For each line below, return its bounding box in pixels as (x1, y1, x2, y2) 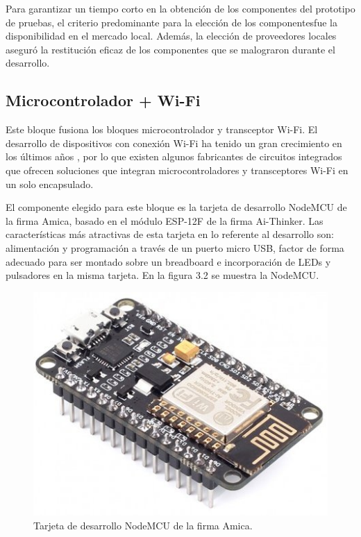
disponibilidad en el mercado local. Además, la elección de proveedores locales (6, 28, 337, 43)
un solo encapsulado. (6, 176, 94, 191)
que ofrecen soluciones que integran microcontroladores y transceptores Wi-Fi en (6, 162, 349, 177)
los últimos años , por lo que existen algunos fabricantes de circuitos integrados (6, 149, 342, 164)
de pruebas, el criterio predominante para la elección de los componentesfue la (6, 15, 337, 29)
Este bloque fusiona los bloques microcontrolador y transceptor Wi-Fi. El (6, 122, 318, 137)
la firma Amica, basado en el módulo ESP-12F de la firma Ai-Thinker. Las (6, 213, 324, 228)
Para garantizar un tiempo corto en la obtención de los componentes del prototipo (6, 1, 355, 15)
